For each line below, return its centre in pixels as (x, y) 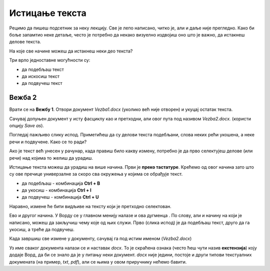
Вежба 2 (23, 98)
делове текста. (25, 42)
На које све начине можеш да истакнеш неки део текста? (71, 51)
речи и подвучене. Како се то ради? (48, 142)
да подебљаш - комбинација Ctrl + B (61, 183)
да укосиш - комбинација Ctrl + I (57, 190)
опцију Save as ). (27, 125)
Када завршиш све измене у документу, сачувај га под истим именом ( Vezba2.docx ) (100, 239)
